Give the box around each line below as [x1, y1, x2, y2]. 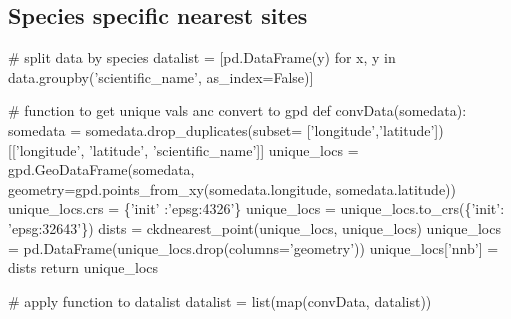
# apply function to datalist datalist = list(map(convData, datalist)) [8, 290, 432, 311]
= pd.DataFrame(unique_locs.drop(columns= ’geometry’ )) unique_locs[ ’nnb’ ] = [8, 237, 499, 258]
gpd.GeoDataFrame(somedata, [8, 159, 195, 180]
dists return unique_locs [8, 257, 159, 278]
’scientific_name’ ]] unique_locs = [152, 139, 359, 160]
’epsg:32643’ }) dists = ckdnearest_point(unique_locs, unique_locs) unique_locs [8, 217, 501, 238]
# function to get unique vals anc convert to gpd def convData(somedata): [8, 100, 467, 121]
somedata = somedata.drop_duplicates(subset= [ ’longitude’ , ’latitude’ [8, 119, 435, 140]
